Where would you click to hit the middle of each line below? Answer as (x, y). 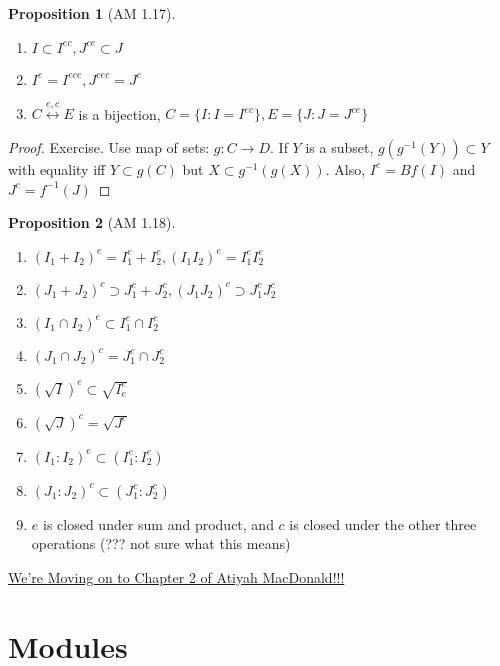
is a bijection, (119, 113)
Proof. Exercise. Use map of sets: (109, 146)
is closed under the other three (383, 523)
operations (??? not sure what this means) (161, 543)
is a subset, (339, 146)
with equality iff (57, 168)
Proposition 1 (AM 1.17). (92, 13)
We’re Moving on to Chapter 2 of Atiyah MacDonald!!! (176, 576)
